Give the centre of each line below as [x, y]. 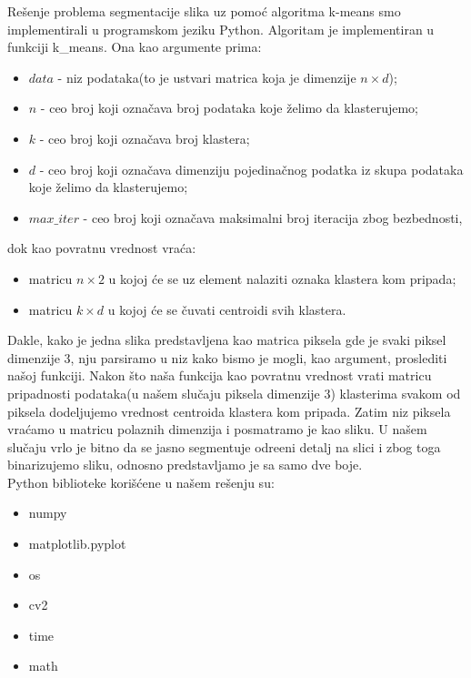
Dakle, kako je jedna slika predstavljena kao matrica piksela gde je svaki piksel [227, 340]
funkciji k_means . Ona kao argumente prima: [135, 47]
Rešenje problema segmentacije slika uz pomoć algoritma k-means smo [204, 11]
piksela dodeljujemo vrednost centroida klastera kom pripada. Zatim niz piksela [229, 411]
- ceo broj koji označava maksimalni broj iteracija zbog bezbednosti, [273, 217]
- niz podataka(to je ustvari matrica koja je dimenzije [207, 77]
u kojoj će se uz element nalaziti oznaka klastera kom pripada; [282, 278]
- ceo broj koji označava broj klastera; [145, 138]
